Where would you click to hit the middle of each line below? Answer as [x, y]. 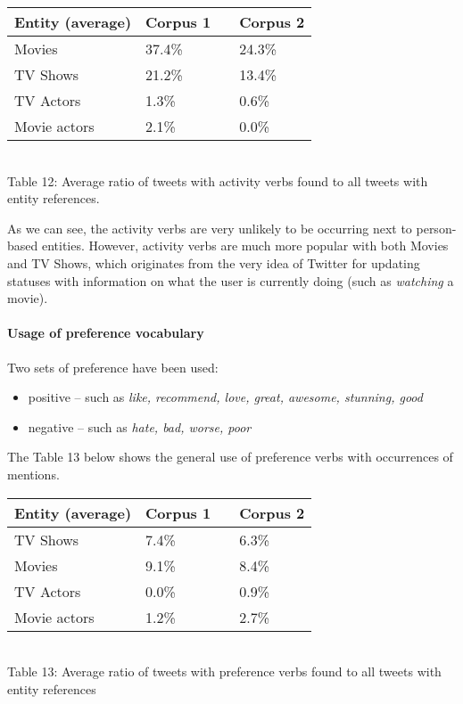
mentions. [33, 474]
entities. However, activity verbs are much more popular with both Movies [245, 246]
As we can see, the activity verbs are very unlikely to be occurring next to [210, 228]
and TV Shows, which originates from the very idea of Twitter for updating [214, 262]
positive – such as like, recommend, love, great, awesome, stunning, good [225, 397]
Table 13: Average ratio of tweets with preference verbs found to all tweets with [224, 671]
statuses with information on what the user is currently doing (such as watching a [231, 280]
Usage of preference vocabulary [106, 333]
